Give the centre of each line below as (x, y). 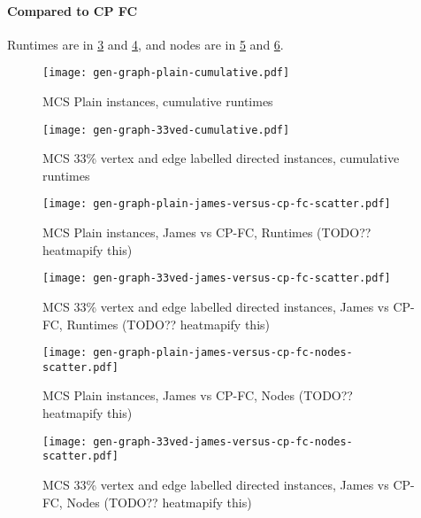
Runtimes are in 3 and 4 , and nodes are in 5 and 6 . (145, 44)
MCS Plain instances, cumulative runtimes (158, 101)
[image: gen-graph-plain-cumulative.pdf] (166, 73)
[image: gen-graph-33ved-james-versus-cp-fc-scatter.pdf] (217, 278)
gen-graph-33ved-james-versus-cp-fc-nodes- (223, 441)
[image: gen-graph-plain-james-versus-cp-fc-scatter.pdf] (217, 204)
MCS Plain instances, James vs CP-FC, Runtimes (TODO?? (207, 232)
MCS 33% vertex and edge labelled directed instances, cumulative (221, 158)
